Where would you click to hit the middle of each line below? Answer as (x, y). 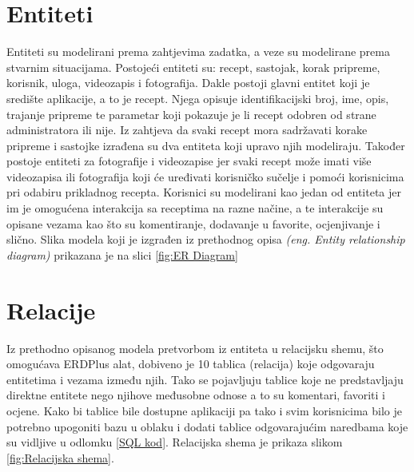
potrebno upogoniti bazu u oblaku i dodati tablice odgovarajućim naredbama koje (207, 426)
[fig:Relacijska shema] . (60, 457)
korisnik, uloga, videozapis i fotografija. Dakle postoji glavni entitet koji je (188, 83)
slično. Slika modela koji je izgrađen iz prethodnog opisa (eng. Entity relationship (206, 239)
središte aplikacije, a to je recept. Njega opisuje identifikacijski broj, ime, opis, (198, 98)
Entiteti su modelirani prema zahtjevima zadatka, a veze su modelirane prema (198, 52)
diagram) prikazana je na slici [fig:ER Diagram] (122, 254)
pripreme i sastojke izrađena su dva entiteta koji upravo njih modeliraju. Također (206, 145)
